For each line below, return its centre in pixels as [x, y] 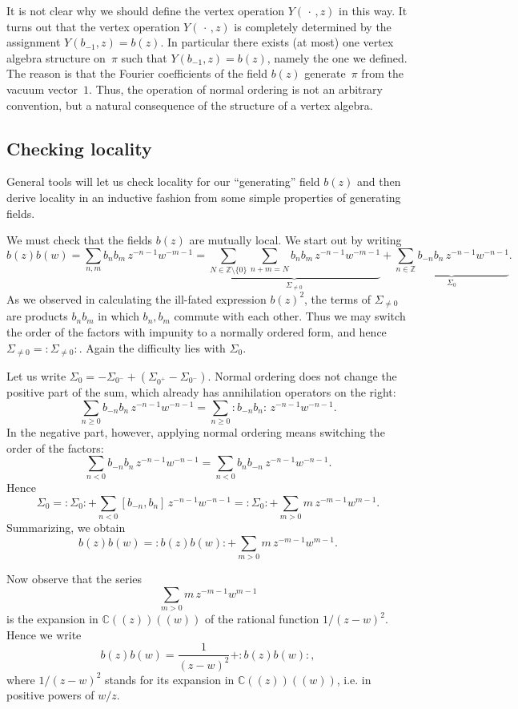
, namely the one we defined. [337, 57]
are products [37, 316]
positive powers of [50, 695]
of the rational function [262, 619]
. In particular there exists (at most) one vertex [277, 42]
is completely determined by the [313, 26]
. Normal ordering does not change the [302, 376]
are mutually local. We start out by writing [295, 240]
